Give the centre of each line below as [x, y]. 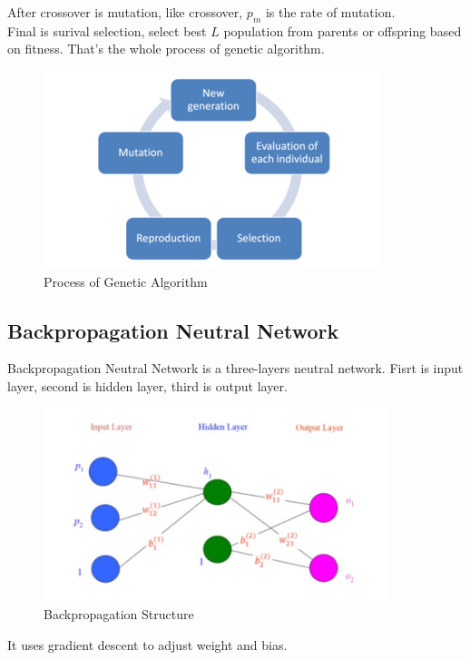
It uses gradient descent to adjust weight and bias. [147, 644]
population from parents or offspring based [343, 30]
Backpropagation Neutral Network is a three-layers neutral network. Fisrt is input [235, 368]
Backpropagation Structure [119, 614]
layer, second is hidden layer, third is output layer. [147, 385]
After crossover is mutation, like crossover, [125, 12]
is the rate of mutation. [330, 12]
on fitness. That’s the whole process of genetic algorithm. [166, 49]
